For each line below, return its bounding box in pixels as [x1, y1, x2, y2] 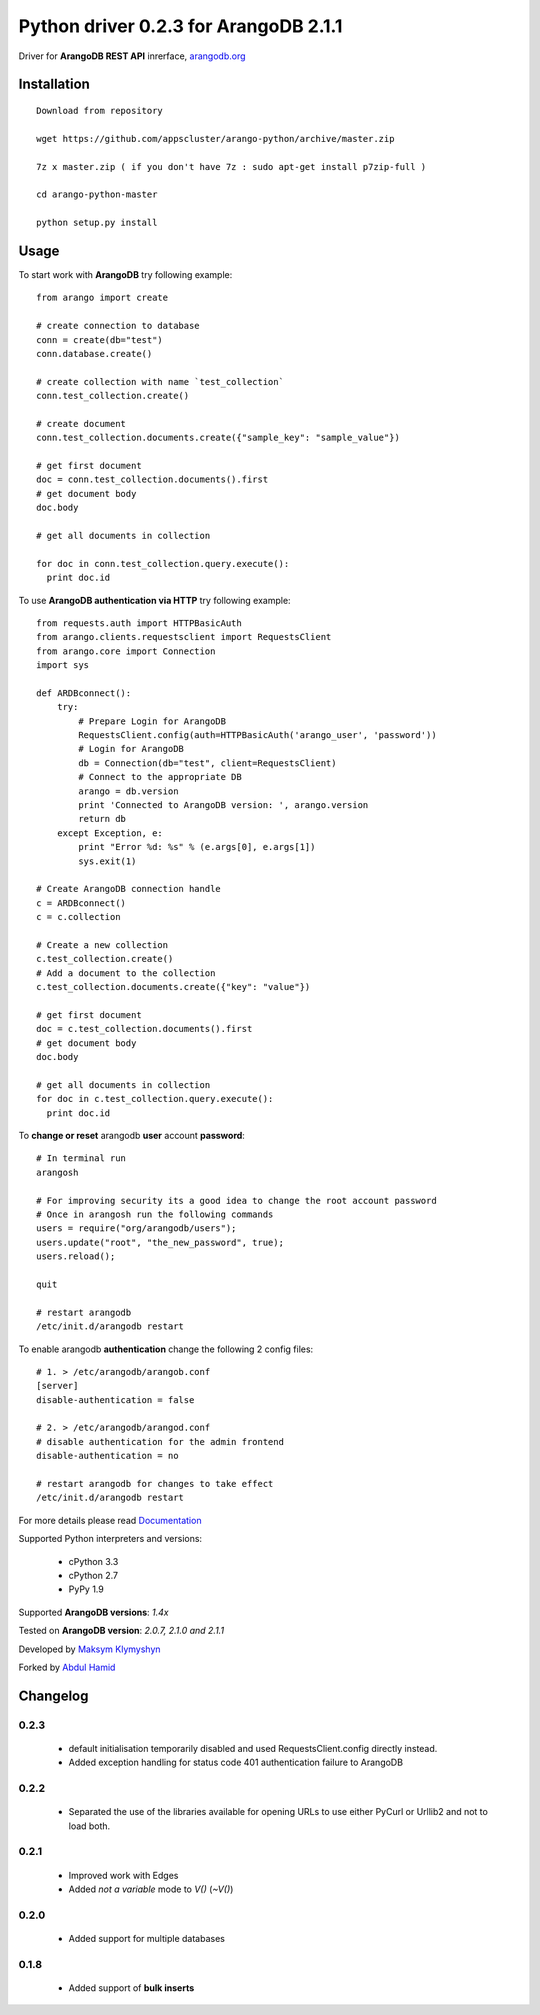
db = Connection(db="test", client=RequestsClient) [78, 757, 337, 769]
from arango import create [36, 292, 169, 304]
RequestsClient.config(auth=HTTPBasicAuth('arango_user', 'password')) [78, 730, 437, 741]
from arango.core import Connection [36, 645, 216, 657]
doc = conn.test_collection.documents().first [36, 474, 269, 485]
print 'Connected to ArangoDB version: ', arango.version [78, 800, 369, 811]
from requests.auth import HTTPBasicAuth [36, 617, 242, 629]
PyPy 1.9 [68, 1583, 104, 1595]
